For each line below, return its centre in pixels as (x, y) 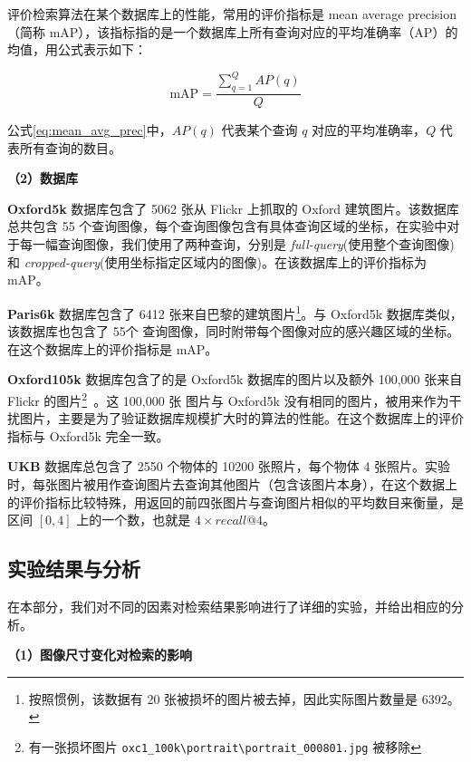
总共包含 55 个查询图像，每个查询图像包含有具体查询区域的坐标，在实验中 (227, 226)
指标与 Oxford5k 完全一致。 (88, 435)
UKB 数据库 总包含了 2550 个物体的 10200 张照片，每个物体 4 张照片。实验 (229, 466)
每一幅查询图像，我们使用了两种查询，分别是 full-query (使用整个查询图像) (237, 244)
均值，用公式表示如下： (77, 49)
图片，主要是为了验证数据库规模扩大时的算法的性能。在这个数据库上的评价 (241, 418)
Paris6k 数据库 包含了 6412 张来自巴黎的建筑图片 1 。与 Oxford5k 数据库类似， (235, 312)
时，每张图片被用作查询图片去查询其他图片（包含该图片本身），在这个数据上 (232, 483)
